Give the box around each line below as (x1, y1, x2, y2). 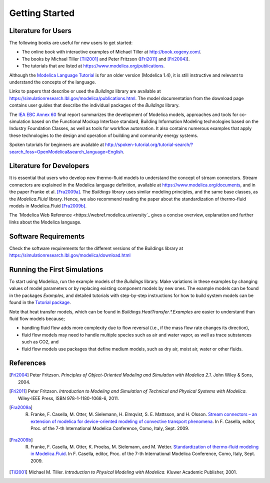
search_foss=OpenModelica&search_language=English (9, 148, 123, 154)
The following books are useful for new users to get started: (9, 40, 133, 46)
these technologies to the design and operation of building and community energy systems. (9, 132, 198, 138)
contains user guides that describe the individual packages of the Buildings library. (9, 102, 180, 108)
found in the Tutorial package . (9, 299, 71, 305)
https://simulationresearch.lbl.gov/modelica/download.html (9, 252, 131, 258)
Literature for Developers (9, 161, 89, 170)
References (9, 359, 46, 367)
